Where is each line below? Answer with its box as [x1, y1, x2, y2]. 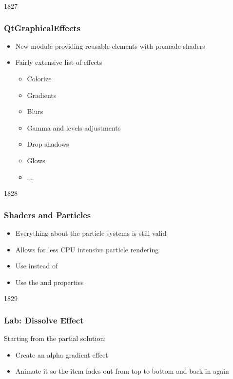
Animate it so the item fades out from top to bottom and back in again [15, 366, 229, 376]
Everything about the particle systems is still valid [15, 227, 167, 238]
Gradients [27, 90, 57, 100]
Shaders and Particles [4, 208, 91, 221]
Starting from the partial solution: [4, 333, 106, 343]
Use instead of [15, 261, 58, 271]
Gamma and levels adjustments [27, 122, 121, 133]
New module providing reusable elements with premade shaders [15, 40, 205, 51]
